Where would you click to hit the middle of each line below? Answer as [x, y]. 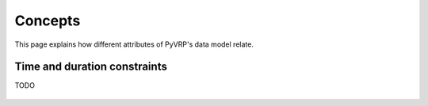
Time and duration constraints [91, 67]
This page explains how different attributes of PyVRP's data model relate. [134, 44]
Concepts [48, 21]
